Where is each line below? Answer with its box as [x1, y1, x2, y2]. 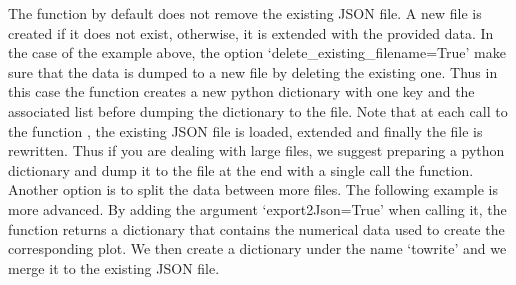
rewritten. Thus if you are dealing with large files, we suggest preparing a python [8, 140, 505, 161]
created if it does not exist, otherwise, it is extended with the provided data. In [8, 22, 494, 43]
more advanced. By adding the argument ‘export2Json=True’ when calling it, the [8, 198, 507, 219]
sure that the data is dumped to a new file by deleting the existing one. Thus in [8, 61, 498, 82]
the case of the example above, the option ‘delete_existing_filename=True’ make [8, 42, 506, 63]
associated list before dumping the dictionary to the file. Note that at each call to [8, 100, 508, 121]
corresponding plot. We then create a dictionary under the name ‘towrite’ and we [8, 238, 507, 259]
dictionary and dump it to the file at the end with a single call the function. [8, 159, 474, 180]
